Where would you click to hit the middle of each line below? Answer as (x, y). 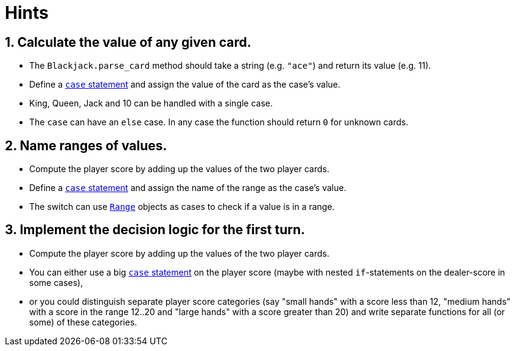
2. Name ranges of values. (86, 145)
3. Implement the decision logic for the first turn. (155, 230)
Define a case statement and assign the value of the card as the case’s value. (185, 85)
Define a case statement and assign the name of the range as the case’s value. (188, 188)
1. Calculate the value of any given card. (128, 42)
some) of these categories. (83, 322)
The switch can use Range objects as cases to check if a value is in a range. (182, 207)
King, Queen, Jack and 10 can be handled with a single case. (151, 103)
